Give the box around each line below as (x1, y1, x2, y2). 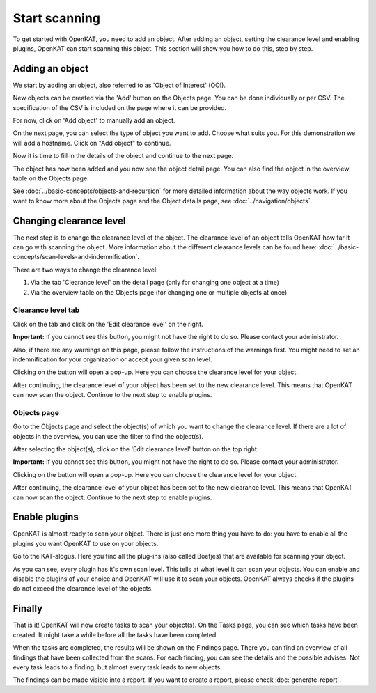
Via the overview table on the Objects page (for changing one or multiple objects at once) (30, 288, 288, 296)
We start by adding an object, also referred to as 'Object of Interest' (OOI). (13, 81, 226, 89)
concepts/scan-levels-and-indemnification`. (13, 253, 139, 261)
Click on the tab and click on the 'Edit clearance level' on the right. (13, 320, 203, 328)
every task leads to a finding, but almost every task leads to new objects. (13, 662, 222, 671)
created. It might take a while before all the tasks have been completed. (13, 630, 219, 639)
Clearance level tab (13, 305, 80, 315)
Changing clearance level (13, 215, 126, 226)
